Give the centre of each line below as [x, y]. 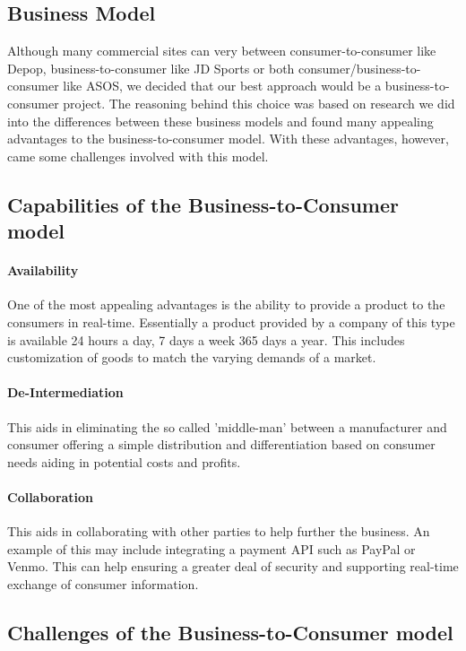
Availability [43, 270]
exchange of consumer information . [103, 583]
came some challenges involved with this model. [138, 156]
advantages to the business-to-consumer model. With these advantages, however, [228, 139]
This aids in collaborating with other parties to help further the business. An [219, 531]
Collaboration [51, 496]
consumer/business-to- [360, 68]
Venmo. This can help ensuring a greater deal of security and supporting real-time [233, 566]
